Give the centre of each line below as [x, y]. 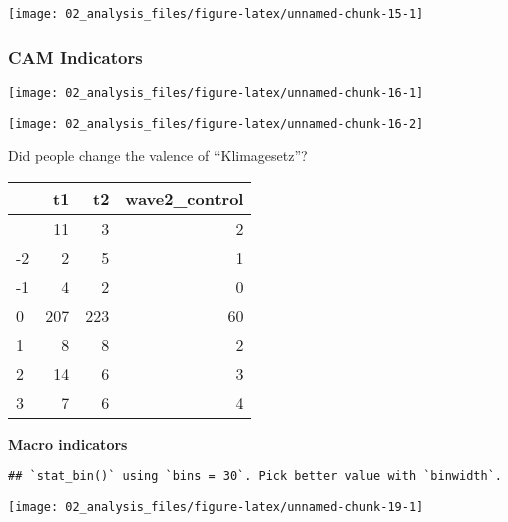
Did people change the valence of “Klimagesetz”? [158, 155]
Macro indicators [68, 443]
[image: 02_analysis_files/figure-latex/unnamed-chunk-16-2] [216, 123]
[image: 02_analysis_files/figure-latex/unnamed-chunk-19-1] [216, 507]
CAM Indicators [75, 56]
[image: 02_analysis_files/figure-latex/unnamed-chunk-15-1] [216, 14]
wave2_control [184, 198]
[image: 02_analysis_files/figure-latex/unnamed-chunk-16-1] [216, 92]
